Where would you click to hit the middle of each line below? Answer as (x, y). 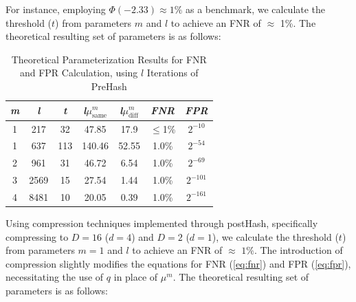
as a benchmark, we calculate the (255, 9)
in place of (136, 277)
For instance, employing (56, 9)
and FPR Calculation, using (79, 73)
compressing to (37, 236)
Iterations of (173, 73)
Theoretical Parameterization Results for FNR (109, 59)
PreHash (109, 86)
